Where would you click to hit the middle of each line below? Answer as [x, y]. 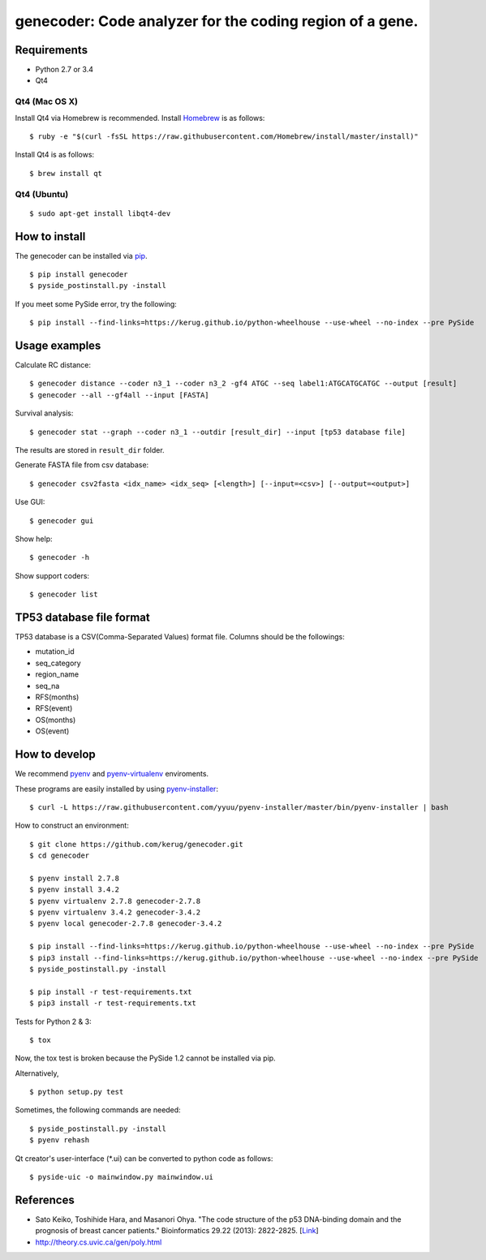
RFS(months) [57, 697]
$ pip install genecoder [79, 275]
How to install [50, 237]
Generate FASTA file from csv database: [82, 465]
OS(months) [56, 720]
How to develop [56, 755]
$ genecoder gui [62, 520]
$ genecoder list [64, 595]
